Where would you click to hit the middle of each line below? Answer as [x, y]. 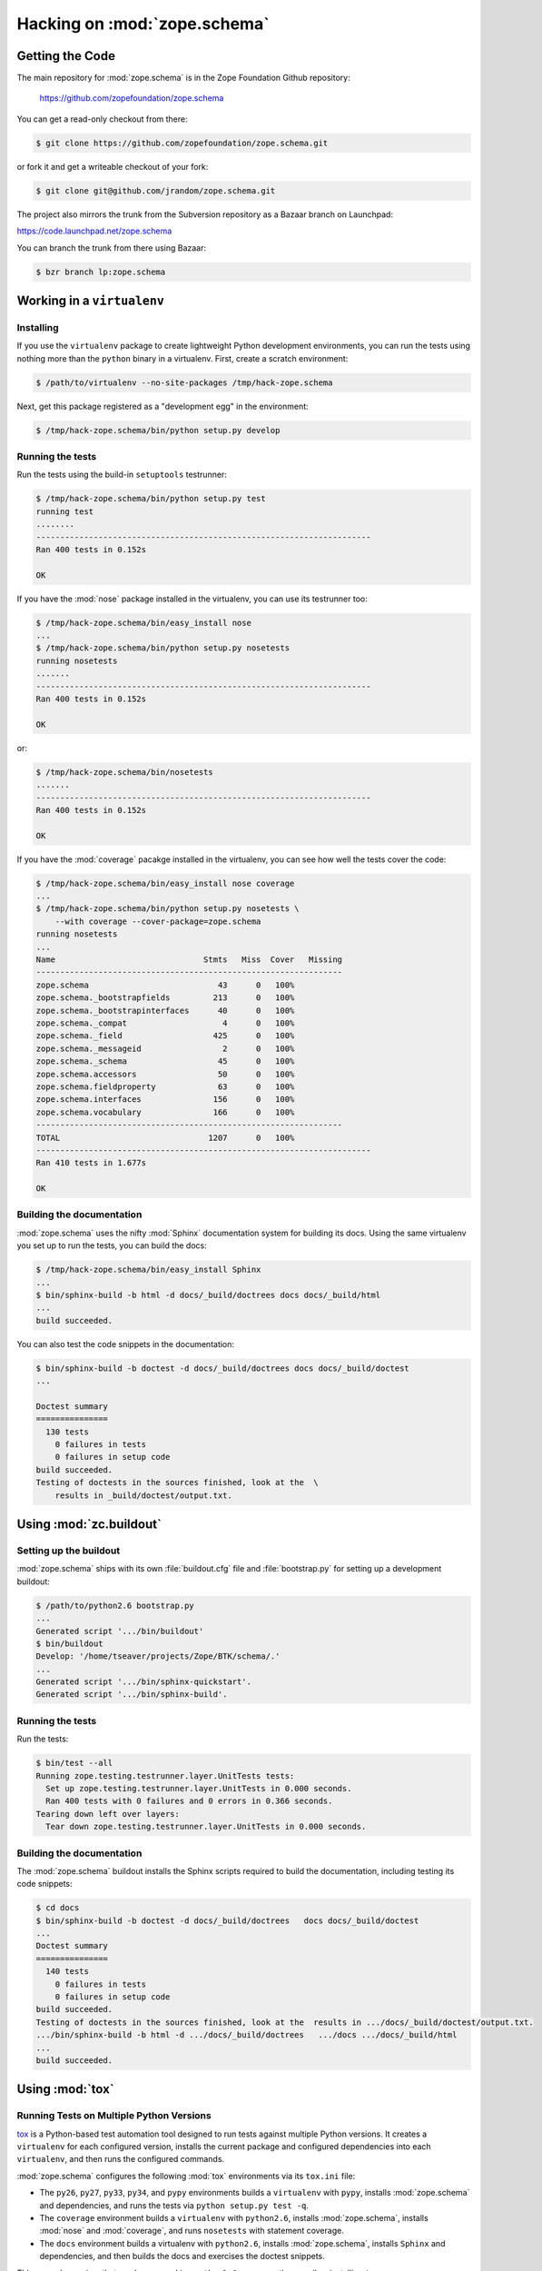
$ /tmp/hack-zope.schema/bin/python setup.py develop [158, 430]
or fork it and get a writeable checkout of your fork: [113, 166]
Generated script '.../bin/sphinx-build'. [132, 1695]
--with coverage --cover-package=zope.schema [158, 921]
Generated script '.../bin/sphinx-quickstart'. [143, 1682]
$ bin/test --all [74, 1763]
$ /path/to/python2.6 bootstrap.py [115, 1605]
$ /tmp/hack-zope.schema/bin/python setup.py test [151, 499]
